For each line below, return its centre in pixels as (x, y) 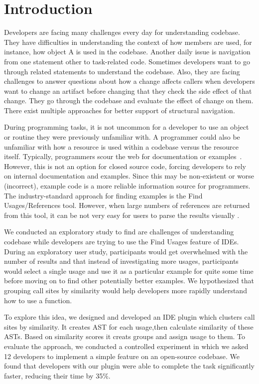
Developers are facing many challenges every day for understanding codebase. (122, 32)
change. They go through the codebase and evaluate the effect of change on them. (129, 100)
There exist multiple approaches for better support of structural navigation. (120, 110)
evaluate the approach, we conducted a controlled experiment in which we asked (126, 346)
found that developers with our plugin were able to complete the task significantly (129, 366)
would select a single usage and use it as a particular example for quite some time (129, 271)
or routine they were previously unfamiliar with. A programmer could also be (122, 137)
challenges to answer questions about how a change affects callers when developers (129, 81)
